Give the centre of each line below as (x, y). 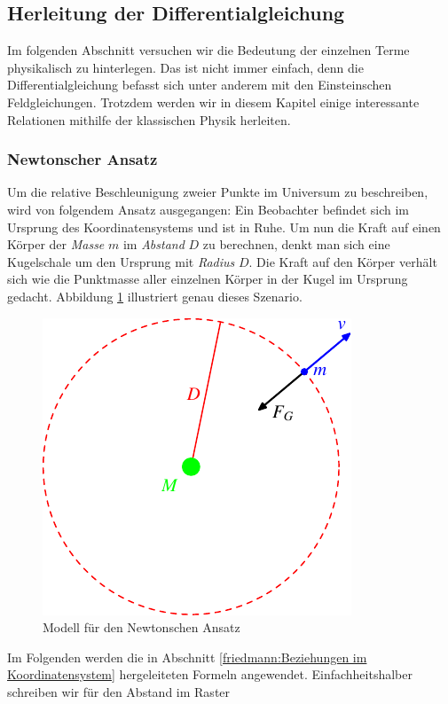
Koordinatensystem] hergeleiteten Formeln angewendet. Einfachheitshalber (210, 674)
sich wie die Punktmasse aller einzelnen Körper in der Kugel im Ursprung (208, 279)
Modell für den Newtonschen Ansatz (141, 627)
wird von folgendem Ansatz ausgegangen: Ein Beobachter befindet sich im (208, 209)
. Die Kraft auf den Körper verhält (343, 261)
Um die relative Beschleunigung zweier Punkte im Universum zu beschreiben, (218, 192)
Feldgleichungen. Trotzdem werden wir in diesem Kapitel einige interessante (213, 102)
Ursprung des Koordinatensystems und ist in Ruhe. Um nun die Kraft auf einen (224, 227)
